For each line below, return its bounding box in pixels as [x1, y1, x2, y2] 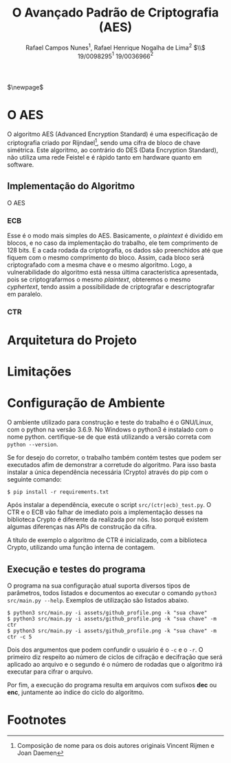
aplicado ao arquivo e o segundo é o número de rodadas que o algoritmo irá [7, 660, 223, 668]
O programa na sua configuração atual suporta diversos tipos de [7, 581, 190, 590]
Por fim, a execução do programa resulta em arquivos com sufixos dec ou [7, 681, 217, 689]
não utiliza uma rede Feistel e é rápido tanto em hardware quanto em [7, 153, 202, 161]
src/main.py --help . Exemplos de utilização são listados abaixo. [7, 597, 189, 604]
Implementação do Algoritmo [7, 180, 135, 192]
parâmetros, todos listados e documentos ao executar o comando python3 [7, 589, 217, 597]
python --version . [7, 440, 58, 449]
